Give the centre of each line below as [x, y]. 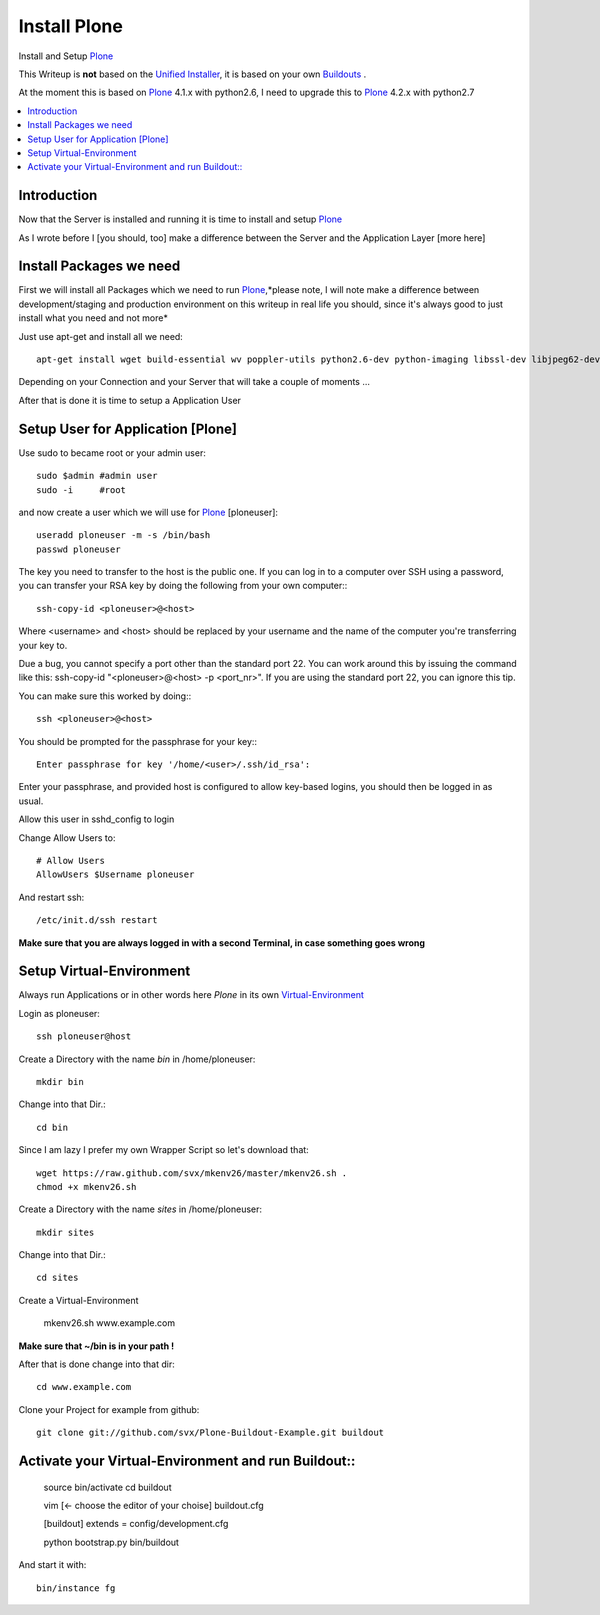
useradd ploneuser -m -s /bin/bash [123, 535]
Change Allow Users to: [67, 837]
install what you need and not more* [93, 318]
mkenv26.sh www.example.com [109, 1323]
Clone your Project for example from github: [109, 1409]
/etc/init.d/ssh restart [97, 920]
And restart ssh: [51, 897]
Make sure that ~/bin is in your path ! [96, 1346]
